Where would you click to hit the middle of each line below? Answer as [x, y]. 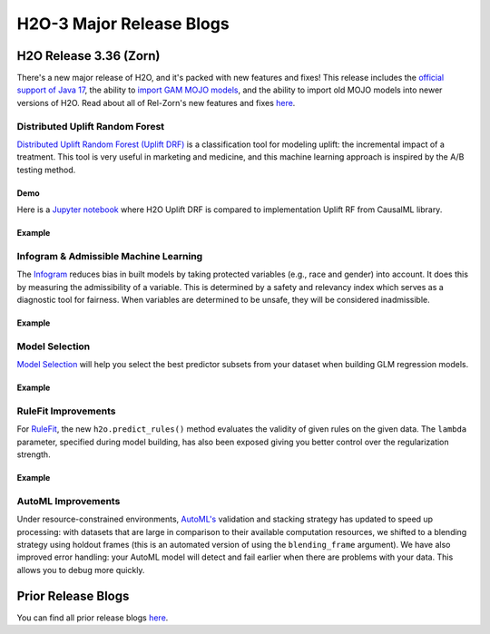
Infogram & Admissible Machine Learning [110, 256]
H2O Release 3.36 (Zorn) [88, 56]
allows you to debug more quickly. [81, 570]
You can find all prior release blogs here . [93, 618]
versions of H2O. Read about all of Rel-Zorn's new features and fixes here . [156, 102]
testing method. [46, 170]
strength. [34, 454]
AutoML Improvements [69, 501]
